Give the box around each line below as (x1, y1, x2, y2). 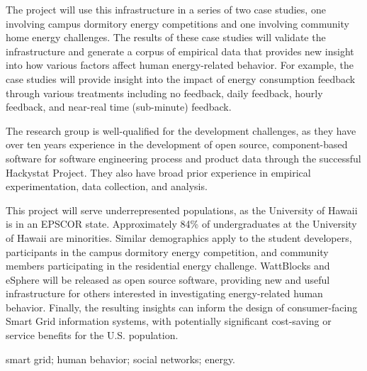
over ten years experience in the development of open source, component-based (6, 137, 348, 152)
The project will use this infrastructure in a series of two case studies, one (6, 2, 326, 16)
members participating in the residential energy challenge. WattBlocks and (6, 258, 330, 273)
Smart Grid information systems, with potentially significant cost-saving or (6, 314, 332, 328)
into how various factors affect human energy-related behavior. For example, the (6, 57, 354, 72)
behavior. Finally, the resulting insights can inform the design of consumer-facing (6, 299, 358, 314)
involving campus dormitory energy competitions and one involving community (6, 16, 349, 31)
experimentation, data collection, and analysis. (6, 179, 208, 194)
